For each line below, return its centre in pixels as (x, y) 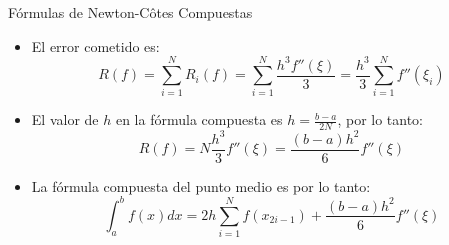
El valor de (65, 119)
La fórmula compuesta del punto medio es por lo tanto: (201, 185)
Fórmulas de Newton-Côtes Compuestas (130, 12)
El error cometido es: (95, 45)
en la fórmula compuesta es (199, 119)
